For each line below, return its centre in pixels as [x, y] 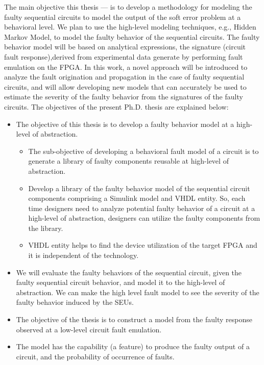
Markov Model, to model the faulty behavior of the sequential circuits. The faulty [132, 36]
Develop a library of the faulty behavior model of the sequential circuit [139, 188]
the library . [46, 228]
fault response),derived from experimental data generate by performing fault [124, 56]
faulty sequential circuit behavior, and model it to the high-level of [121, 282]
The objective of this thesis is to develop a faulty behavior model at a [125, 124]
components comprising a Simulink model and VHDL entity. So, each [137, 198]
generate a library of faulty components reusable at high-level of [128, 161]
